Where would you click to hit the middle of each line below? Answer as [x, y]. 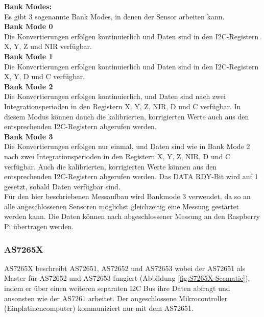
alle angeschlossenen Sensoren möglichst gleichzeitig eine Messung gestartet [122, 206]
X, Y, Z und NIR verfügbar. [48, 46]
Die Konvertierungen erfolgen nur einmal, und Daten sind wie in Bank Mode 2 [127, 146]
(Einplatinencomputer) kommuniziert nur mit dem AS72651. [99, 308]
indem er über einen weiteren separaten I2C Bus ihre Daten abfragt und [117, 288]
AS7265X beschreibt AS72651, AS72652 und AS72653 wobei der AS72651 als [125, 268]
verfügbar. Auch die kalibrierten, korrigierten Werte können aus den [111, 166]
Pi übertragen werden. [39, 226]
